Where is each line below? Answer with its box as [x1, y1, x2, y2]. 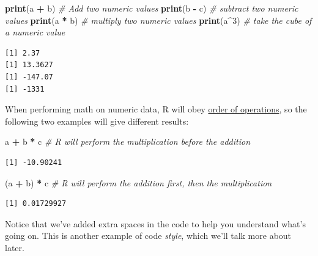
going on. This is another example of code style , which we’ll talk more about [5, 229, 292, 242]
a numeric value [5, 26, 65, 38]
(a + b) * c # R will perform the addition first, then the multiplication [5, 176, 272, 189]
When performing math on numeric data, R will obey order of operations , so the [5, 103, 307, 115]
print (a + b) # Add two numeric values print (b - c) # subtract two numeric [5, 2, 298, 14]
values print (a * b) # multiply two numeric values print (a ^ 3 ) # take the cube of [5, 13, 312, 26]
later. [5, 241, 24, 254]
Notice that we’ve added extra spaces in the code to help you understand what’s [5, 217, 306, 230]
